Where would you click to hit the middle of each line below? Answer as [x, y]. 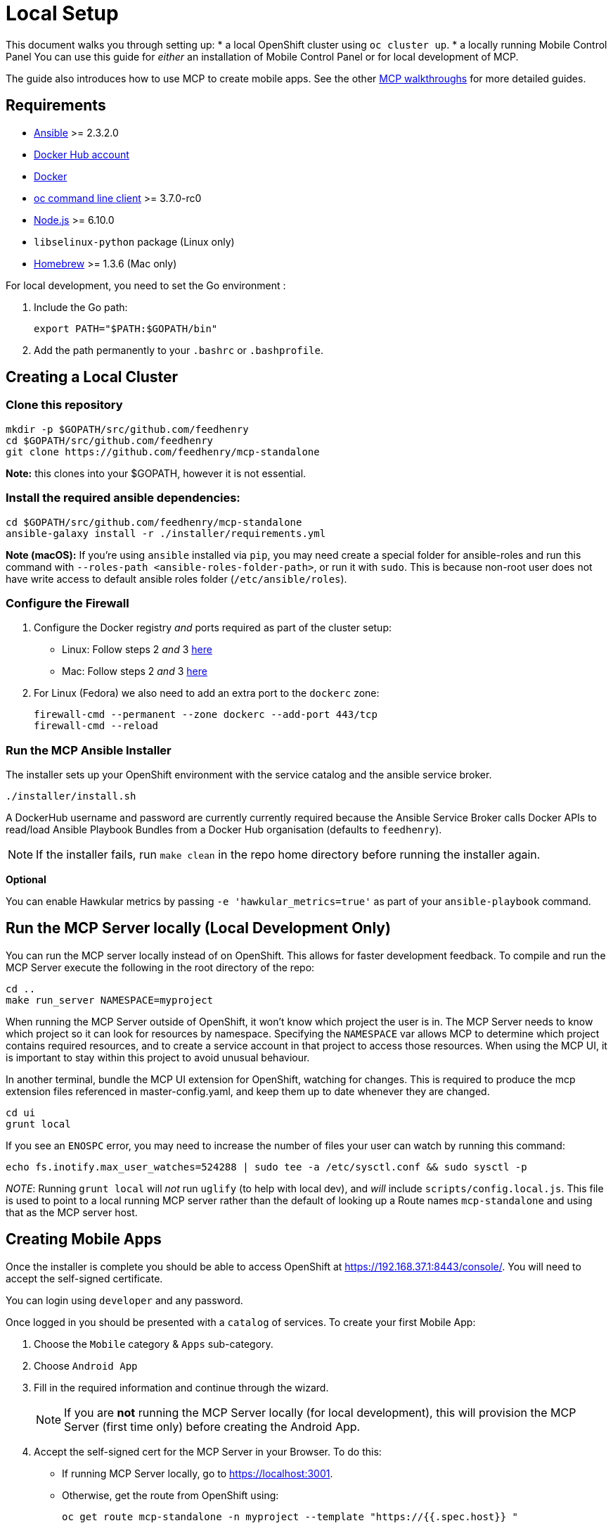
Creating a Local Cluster [92, 377]
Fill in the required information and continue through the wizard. [181, 1387]
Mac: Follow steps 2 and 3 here [135, 671]
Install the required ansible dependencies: [123, 498]
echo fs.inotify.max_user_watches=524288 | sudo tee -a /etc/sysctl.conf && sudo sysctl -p [266, 1167]
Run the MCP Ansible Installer [89, 750]
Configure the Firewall [67, 603]
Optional [26, 880]
